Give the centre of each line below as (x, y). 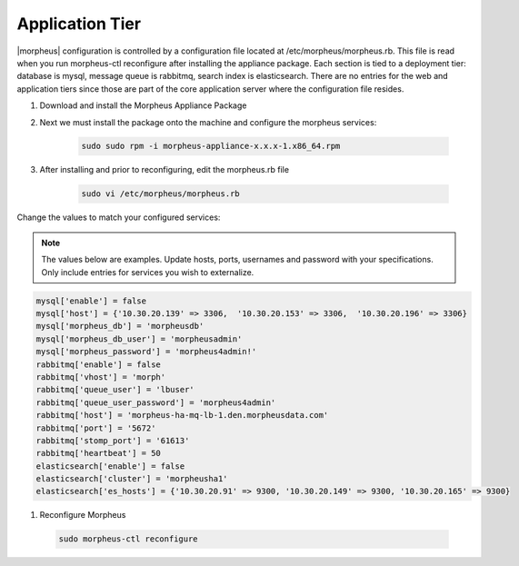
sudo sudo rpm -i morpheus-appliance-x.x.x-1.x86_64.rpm (211, 146)
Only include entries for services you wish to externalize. (148, 272)
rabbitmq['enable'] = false (98, 364)
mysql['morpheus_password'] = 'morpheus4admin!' (146, 352)
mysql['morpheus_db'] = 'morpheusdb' (120, 326)
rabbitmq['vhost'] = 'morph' (101, 377)
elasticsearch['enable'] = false (110, 466)
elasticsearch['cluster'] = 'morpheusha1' (132, 479)
